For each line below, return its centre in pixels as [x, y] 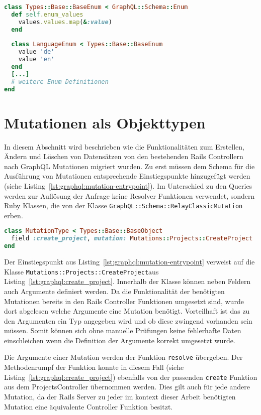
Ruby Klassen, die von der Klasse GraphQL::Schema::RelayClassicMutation [123, 205]
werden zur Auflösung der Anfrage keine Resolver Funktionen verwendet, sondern [129, 195]
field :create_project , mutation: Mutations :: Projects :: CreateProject [132, 239]
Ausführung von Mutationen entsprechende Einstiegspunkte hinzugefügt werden [127, 176]
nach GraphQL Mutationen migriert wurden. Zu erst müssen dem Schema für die [129, 166]
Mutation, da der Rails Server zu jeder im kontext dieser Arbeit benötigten [120, 396]
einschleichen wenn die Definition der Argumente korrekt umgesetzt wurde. [120, 340]
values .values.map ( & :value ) [65, 22]
